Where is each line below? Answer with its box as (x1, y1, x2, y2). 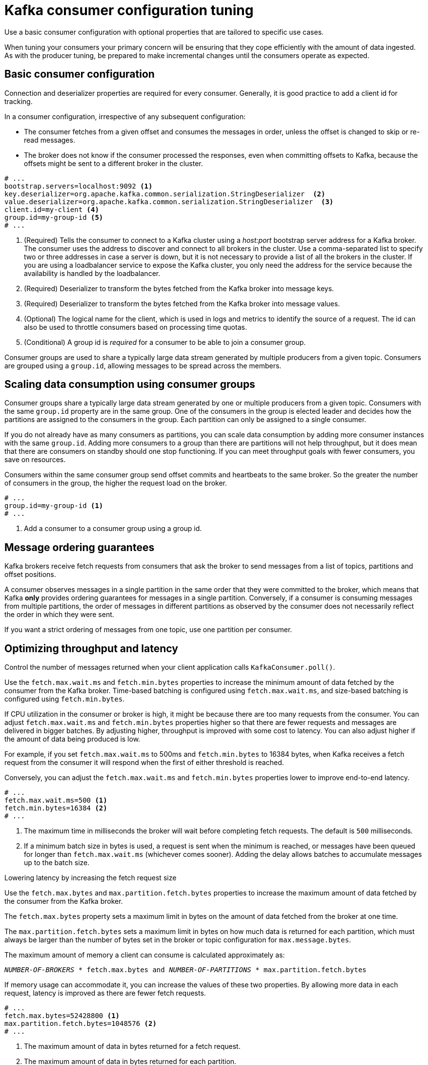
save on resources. (4, 455, 66, 464)
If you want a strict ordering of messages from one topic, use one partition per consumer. (4, 625, 292, 634)
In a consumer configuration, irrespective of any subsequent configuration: (4, 112, 246, 121)
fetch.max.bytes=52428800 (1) (4, 1012, 120, 1020)
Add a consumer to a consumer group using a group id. (24, 524, 202, 533)
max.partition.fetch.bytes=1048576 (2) (4, 1020, 157, 1028)
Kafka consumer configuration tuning (4, 2, 254, 19)
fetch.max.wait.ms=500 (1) (4, 796, 107, 805)
